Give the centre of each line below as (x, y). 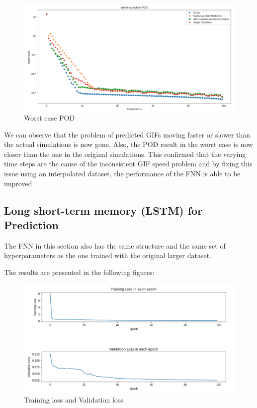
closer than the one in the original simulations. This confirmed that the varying (125, 154)
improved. (19, 183)
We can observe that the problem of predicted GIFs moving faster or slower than (127, 134)
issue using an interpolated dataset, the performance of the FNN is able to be (122, 174)
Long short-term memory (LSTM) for (103, 210)
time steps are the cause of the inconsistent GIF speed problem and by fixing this (128, 164)
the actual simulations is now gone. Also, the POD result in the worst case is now (128, 144)
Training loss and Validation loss (74, 400)
